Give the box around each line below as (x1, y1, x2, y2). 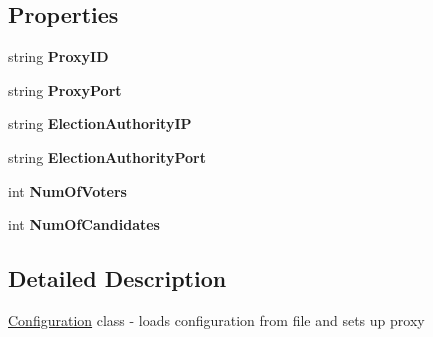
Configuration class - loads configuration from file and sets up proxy (8, 309, 425, 330)
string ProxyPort (8, 79, 122, 100)
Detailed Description (8, 263, 227, 294)
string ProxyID (8, 46, 109, 67)
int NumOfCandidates (8, 214, 160, 235)
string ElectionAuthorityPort (8, 146, 206, 167)
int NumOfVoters (8, 180, 127, 201)
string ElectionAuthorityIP (8, 113, 192, 134)
